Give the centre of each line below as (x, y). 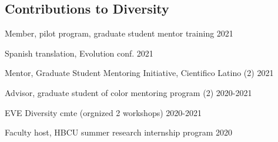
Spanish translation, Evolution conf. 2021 (79, 53)
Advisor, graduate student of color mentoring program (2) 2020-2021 (128, 92)
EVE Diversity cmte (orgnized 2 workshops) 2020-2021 (103, 112)
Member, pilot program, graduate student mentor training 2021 (119, 33)
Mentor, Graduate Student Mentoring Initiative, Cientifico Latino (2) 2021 (139, 73)
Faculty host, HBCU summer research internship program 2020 (119, 132)
